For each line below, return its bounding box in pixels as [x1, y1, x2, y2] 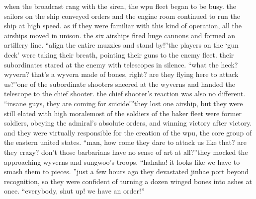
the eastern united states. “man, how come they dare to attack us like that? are [4, 137, 247, 147]
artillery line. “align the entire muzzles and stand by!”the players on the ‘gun [4, 40, 239, 50]
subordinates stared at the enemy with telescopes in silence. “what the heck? [4, 59, 238, 69]
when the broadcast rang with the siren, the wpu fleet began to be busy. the [4, 1, 237, 11]
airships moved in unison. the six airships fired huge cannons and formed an [4, 30, 236, 40]
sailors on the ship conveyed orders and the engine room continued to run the [4, 10, 240, 21]
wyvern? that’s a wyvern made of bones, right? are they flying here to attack [4, 69, 239, 79]
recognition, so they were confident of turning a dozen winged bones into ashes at [4, 176, 252, 186]
